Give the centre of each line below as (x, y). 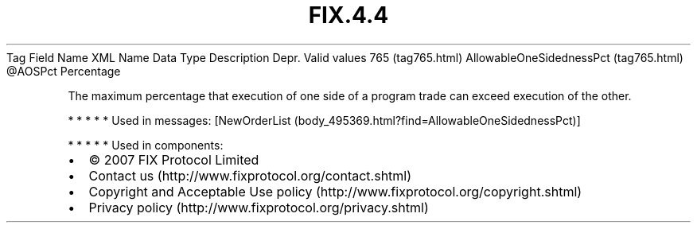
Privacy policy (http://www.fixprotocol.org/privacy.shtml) (259, 207)
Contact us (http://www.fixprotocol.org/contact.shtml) (250, 175)
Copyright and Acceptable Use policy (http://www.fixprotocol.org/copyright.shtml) (335, 191)
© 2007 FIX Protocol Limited (174, 159)
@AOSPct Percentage (64, 71)
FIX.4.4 (348, 15)
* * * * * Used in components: (146, 145)
